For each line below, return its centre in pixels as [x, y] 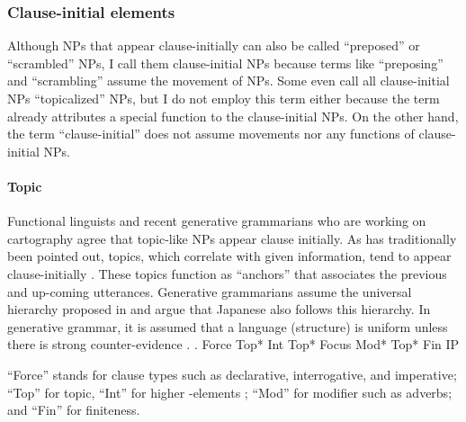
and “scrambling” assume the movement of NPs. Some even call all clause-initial [229, 81]
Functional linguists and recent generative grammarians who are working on [217, 221]
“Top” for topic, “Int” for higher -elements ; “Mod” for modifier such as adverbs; [230, 392]
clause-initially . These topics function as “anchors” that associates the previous [227, 273]
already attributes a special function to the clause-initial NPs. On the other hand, [233, 116]
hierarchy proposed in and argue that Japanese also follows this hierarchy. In [219, 309]
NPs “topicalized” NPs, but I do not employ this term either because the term [224, 98]
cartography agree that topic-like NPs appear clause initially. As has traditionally [232, 238]
